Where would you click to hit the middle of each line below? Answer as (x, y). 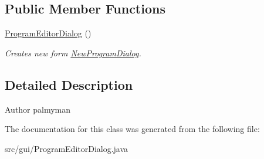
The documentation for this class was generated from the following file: (132, 129)
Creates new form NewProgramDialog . (73, 53)
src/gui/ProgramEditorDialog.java (67, 148)
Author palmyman (38, 109)
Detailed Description (69, 84)
